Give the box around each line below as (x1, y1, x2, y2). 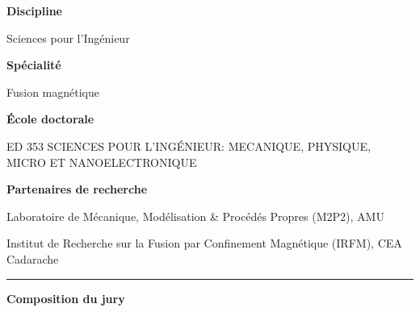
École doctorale (6, 110, 94, 127)
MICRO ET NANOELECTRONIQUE (6, 153, 197, 170)
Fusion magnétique (6, 83, 100, 100)
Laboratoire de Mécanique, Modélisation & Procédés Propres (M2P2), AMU (6, 207, 384, 224)
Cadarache (6, 250, 59, 267)
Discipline (6, 2, 62, 19)
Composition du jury (6, 289, 125, 306)
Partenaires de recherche (6, 181, 148, 198)
